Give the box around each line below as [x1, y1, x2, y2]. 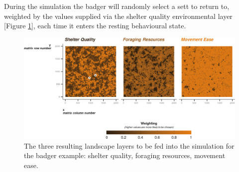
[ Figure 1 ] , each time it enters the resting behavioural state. [4, 20, 186, 31]
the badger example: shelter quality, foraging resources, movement [24, 150, 226, 161]
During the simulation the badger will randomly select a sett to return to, [4, 1, 230, 11]
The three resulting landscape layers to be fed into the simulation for [24, 140, 235, 151]
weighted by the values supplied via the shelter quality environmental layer [4, 10, 233, 21]
